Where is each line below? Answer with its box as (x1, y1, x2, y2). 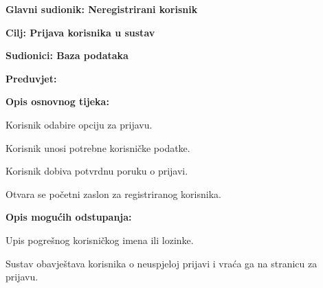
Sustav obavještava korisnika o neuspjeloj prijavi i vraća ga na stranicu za (5, 256, 318, 270)
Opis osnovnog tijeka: (5, 94, 109, 109)
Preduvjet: (5, 71, 57, 85)
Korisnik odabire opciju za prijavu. (5, 117, 153, 131)
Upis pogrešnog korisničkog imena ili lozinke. (5, 232, 194, 247)
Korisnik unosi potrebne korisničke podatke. (5, 140, 190, 155)
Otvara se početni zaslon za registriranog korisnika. (5, 186, 221, 201)
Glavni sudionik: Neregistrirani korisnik (5, 2, 198, 16)
